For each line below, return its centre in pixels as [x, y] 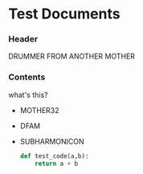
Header [23, 39]
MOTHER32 [39, 110]
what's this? [28, 95]
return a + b [57, 164]
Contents [27, 77]
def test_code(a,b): [54, 156]
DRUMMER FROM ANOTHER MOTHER [71, 56]
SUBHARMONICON [52, 141]
